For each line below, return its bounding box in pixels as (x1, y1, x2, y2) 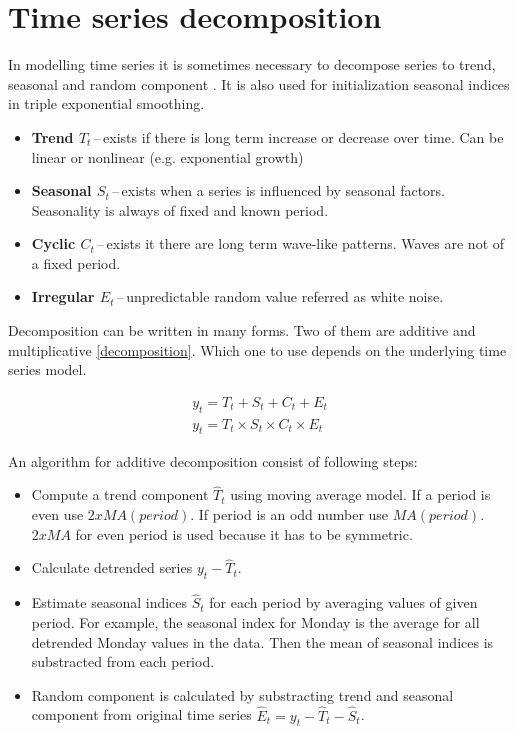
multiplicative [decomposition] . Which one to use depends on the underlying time (8, 339, 507, 360)
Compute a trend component (31, 484, 209, 505)
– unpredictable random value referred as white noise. (116, 286, 444, 307)
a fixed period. (31, 252, 121, 273)
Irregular (31, 286, 95, 307)
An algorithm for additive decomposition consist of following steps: (8, 450, 418, 471)
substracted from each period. (31, 651, 215, 672)
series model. (8, 359, 87, 380)
